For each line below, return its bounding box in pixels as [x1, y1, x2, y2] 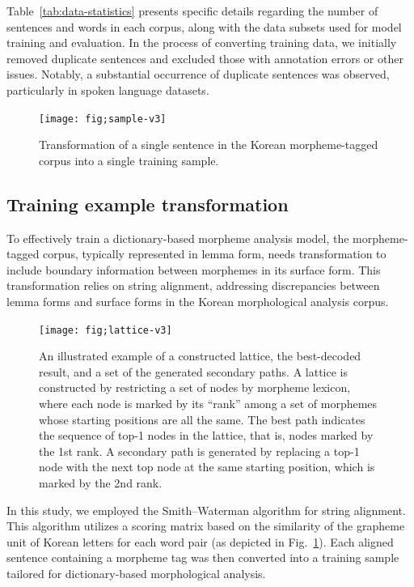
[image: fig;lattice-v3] [39, 324, 172, 336]
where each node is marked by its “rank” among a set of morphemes [39, 395, 378, 412]
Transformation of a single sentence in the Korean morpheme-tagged [39, 136, 378, 153]
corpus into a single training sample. [39, 151, 219, 168]
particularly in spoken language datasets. [6, 81, 209, 98]
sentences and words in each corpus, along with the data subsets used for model [6, 18, 402, 35]
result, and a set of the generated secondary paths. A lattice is [39, 363, 348, 380]
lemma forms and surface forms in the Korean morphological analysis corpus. [6, 292, 389, 309]
